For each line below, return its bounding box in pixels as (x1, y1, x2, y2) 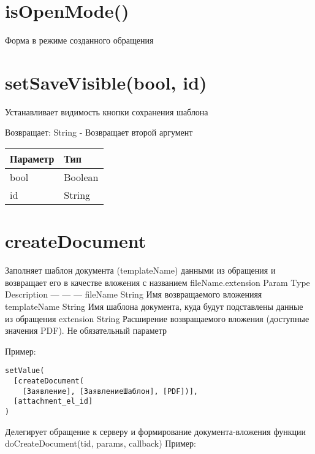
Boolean (64, 170, 99, 185)
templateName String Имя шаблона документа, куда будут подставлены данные (5, 299, 303, 312)
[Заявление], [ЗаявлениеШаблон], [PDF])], (22, 387, 198, 396)
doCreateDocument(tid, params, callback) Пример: (5, 437, 196, 450)
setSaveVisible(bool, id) (5, 69, 207, 94)
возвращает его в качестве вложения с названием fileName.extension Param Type (5, 275, 310, 288)
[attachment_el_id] (13, 397, 93, 406)
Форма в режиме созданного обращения (5, 34, 154, 47)
